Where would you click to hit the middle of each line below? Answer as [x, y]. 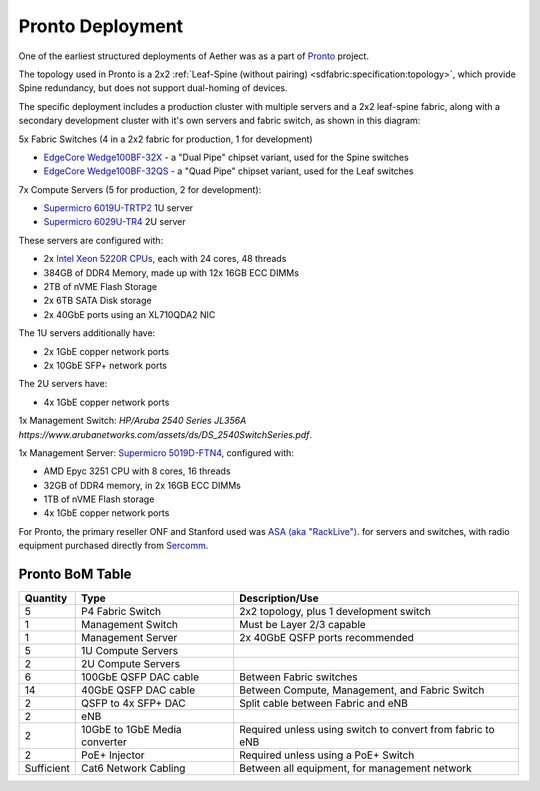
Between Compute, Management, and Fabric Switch [361, 690]
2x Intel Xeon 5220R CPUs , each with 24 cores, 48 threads [165, 259]
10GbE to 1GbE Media [131, 730]
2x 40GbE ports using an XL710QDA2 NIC [129, 314]
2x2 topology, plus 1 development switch [335, 612]
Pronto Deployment [101, 26]
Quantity [46, 598]
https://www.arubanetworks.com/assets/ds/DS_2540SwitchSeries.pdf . [165, 434]
